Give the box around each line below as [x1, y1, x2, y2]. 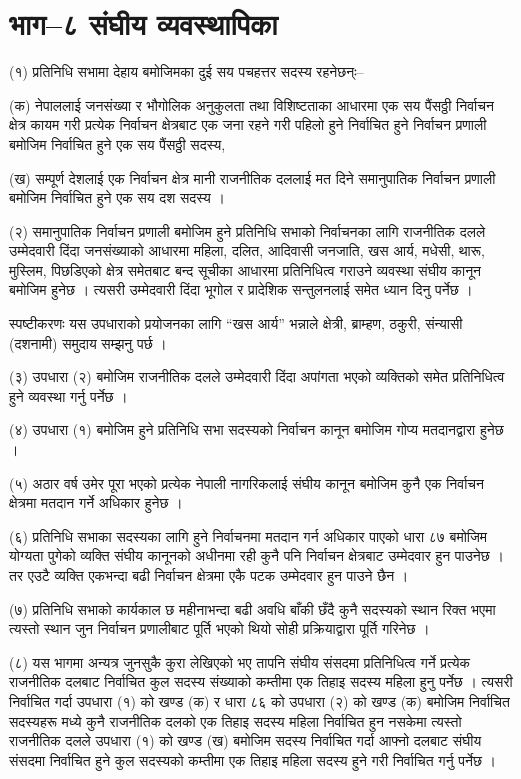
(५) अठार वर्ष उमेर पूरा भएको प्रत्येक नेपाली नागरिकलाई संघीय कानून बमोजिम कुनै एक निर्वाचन [9, 472, 484, 493]
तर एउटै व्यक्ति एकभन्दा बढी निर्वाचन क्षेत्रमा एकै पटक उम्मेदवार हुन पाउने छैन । [9, 565, 409, 585]
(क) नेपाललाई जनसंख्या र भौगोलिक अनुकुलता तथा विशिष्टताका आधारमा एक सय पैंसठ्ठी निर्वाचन [9, 94, 494, 115]
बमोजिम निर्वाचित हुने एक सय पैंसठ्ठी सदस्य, [9, 133, 226, 154]
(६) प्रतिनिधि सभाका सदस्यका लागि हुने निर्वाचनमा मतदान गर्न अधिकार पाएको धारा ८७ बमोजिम [9, 525, 488, 546]
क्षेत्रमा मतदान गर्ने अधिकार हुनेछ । [9, 492, 183, 513]
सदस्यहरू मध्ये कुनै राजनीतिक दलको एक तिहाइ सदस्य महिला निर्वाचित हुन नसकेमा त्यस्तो [9, 710, 462, 731]
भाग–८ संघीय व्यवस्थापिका [9, 3, 278, 44]
